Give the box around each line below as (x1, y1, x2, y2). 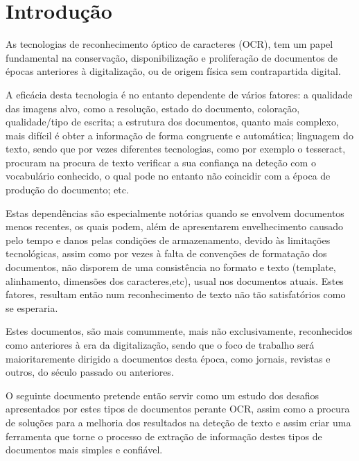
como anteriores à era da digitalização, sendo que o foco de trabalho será (6, 338, 315, 351)
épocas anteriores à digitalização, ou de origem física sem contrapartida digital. (6, 64, 341, 78)
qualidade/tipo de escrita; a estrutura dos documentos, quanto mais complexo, (6, 114, 339, 129)
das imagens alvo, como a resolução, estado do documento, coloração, (6, 101, 300, 115)
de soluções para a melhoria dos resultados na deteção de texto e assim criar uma (6, 415, 351, 429)
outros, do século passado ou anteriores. (6, 365, 174, 379)
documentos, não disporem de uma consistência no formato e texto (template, (6, 260, 336, 275)
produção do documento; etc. (6, 182, 129, 197)
